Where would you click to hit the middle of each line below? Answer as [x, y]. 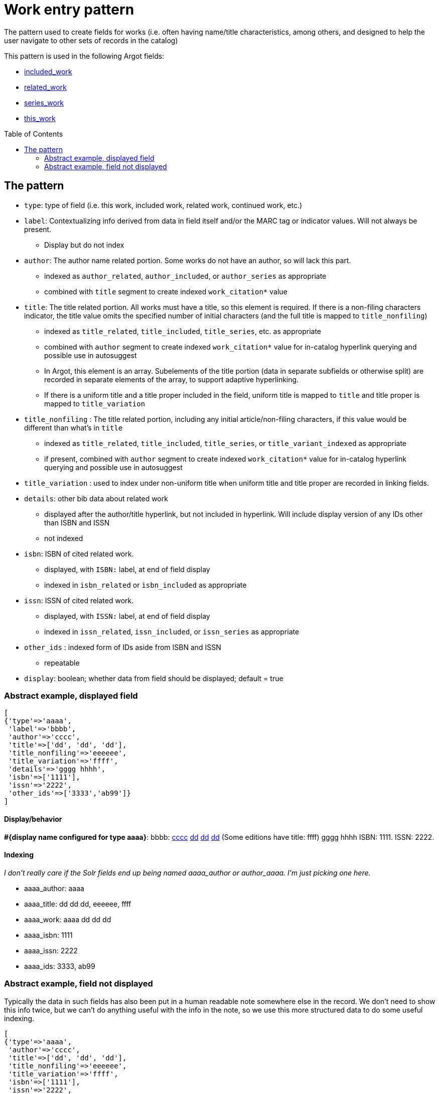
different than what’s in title [74, 427]
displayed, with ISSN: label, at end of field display [127, 616]
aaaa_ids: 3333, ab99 [60, 966]
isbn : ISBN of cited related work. [79, 554]
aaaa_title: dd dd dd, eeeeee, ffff [78, 904]
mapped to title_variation [95, 403]
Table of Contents [34, 134]
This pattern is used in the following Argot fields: [84, 56]
